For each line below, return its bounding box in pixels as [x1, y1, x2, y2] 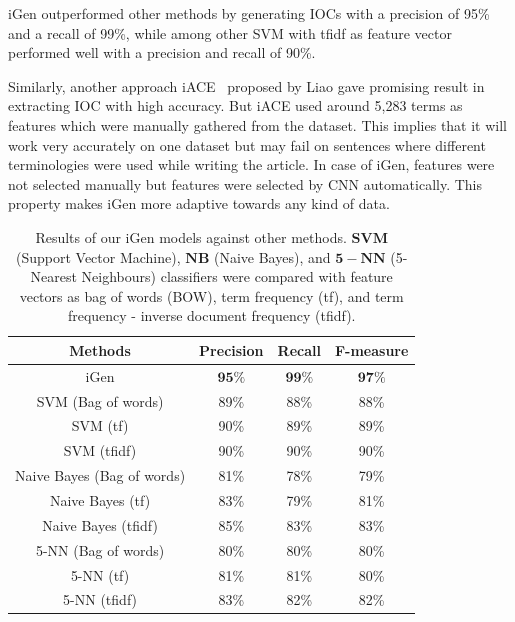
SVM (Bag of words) [36, 390, 164, 411]
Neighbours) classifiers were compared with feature [81, 266, 393, 287]
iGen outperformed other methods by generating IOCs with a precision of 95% [8, 3, 490, 23]
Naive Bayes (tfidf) [42, 514, 158, 535]
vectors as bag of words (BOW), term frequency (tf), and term [19, 285, 404, 306]
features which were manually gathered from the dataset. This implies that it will [8, 114, 507, 135]
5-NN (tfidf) [63, 589, 137, 610]
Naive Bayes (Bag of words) [15, 465, 186, 486]
